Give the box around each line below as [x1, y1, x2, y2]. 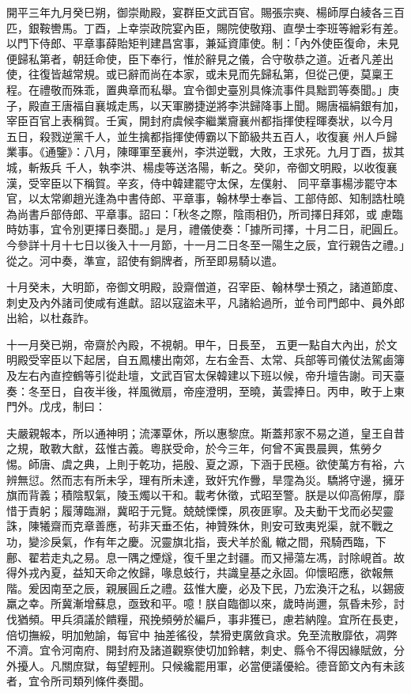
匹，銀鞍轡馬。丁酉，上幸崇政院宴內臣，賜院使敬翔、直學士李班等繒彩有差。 [6, 19, 405, 36]
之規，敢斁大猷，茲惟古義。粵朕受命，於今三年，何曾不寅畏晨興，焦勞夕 [6, 440, 383, 457]
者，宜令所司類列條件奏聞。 [6, 673, 150, 689]
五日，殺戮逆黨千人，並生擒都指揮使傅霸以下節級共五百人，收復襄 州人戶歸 [6, 127, 398, 144]
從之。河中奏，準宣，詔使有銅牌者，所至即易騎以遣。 [6, 252, 283, 268]
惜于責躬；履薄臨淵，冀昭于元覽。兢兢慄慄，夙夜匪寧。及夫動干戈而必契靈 [6, 502, 394, 518]
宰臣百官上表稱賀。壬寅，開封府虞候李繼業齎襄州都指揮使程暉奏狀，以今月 [6, 112, 394, 129]
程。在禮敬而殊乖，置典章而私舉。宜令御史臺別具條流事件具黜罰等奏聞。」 [6, 81, 388, 97]
